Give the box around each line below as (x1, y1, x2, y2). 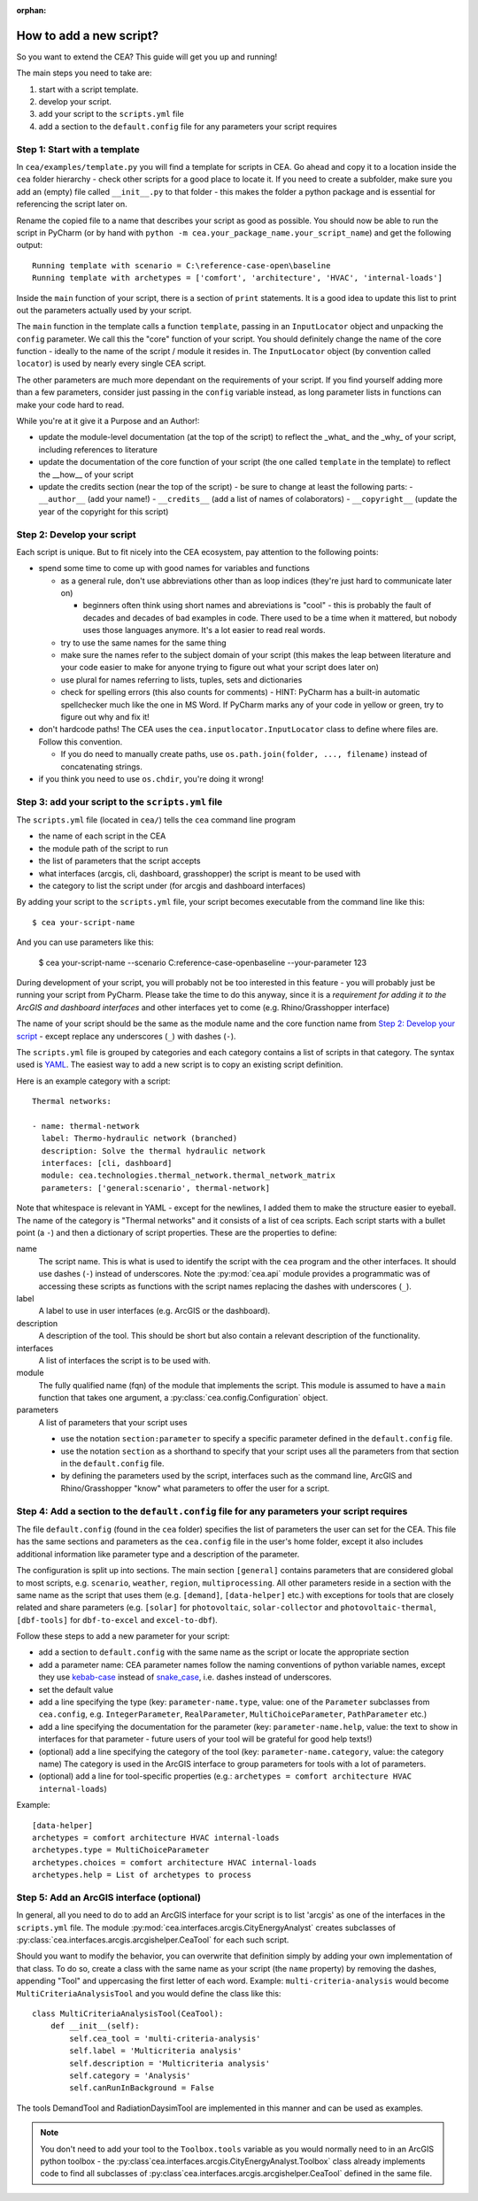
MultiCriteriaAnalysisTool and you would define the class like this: (16, 1988, 281, 1998)
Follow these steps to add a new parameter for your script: (16, 1631, 230, 1641)
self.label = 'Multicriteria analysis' (69, 2046, 243, 2056)
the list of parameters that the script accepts (38, 855, 201, 867)
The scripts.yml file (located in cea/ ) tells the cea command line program (16, 815, 297, 825)
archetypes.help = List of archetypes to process (32, 1870, 252, 1881)
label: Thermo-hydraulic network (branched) (41, 1133, 238, 1144)
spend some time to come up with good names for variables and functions (38, 563, 310, 574)
